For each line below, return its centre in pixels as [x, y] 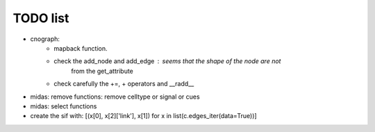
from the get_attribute [102, 71]
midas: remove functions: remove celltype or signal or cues [115, 97]
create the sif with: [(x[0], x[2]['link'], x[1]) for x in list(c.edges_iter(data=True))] [143, 116]
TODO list [41, 18]
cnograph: [45, 39]
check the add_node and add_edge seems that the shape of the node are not [167, 61]
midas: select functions [64, 106]
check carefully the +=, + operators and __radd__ [124, 84]
